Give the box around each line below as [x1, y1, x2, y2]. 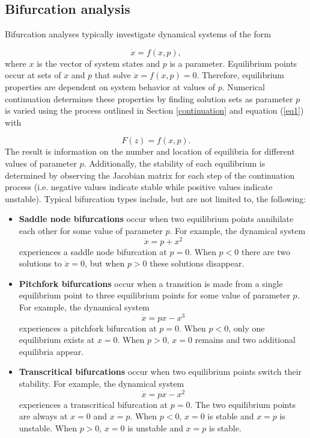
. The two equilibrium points [190, 398, 296, 410]
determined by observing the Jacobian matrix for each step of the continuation [5, 168, 295, 181]
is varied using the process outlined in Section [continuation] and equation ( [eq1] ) [5, 104, 304, 117]
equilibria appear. [19, 345, 84, 357]
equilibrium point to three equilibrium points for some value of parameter [19, 289, 290, 301]
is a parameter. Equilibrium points [169, 57, 297, 69]
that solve [94, 69, 131, 81]
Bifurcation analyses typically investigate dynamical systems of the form [5, 28, 271, 40]
